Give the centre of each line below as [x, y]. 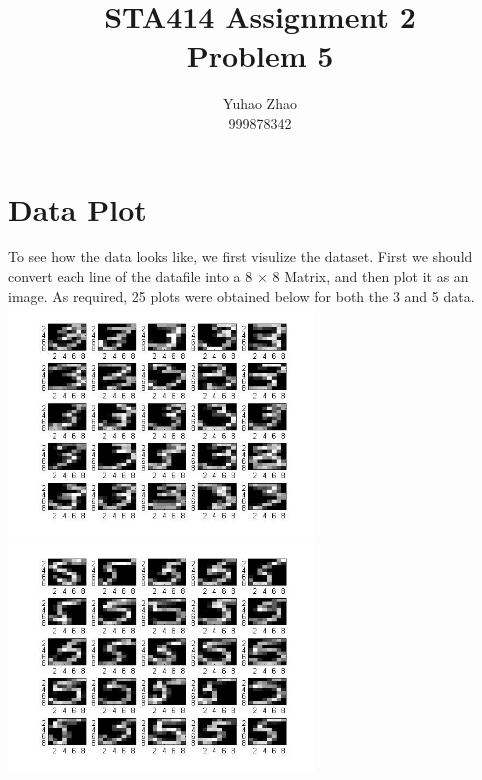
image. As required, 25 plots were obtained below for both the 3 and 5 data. [241, 295]
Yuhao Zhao [260, 103]
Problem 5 [260, 55]
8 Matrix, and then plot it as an [370, 276]
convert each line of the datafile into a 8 [130, 276]
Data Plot [77, 208]
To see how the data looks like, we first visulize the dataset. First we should [240, 256]
